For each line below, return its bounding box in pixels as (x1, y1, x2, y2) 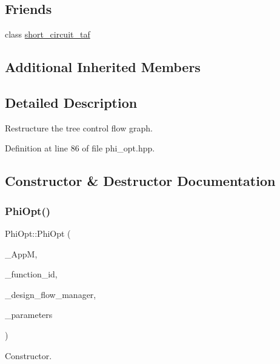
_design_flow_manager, (5, 288, 96, 300)
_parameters (5, 308, 53, 321)
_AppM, (5, 247, 38, 260)
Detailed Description (5, 93, 138, 111)
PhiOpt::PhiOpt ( (5, 227, 71, 239)
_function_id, (5, 268, 58, 280)
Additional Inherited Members (5, 58, 201, 76)
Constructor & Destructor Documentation (5, 171, 276, 190)
